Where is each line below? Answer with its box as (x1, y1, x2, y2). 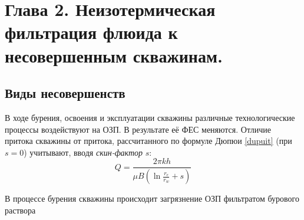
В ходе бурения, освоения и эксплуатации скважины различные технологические (5, 111, 295, 123)
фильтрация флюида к (5, 20, 178, 44)
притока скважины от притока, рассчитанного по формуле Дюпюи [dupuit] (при (5, 134, 292, 147)
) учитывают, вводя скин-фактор (24, 146, 143, 158)
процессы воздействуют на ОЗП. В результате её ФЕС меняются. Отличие (5, 123, 271, 135)
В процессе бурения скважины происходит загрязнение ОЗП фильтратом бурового (5, 192, 299, 205)
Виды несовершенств (5, 84, 125, 102)
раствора (5, 203, 36, 216)
